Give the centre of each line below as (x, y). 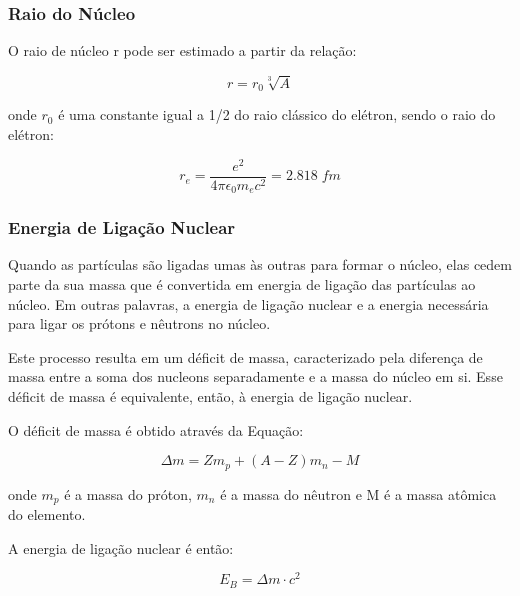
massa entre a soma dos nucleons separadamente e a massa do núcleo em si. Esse (255, 376)
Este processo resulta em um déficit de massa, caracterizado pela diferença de (245, 356)
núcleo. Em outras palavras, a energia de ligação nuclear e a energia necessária (248, 303)
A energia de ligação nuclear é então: (121, 547)
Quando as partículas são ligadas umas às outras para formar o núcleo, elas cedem (260, 264)
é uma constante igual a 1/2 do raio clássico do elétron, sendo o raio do (277, 114)
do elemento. (47, 514)
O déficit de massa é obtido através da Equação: (156, 429)
